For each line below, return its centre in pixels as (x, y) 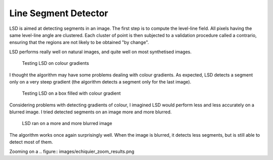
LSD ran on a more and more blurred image (67, 124)
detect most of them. (31, 142)
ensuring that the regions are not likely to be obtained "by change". (79, 43)
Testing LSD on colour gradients (56, 63)
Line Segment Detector (59, 13)
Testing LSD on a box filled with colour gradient (71, 93)
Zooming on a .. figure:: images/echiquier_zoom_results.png (72, 151)
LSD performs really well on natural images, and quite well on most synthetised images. (100, 52)
